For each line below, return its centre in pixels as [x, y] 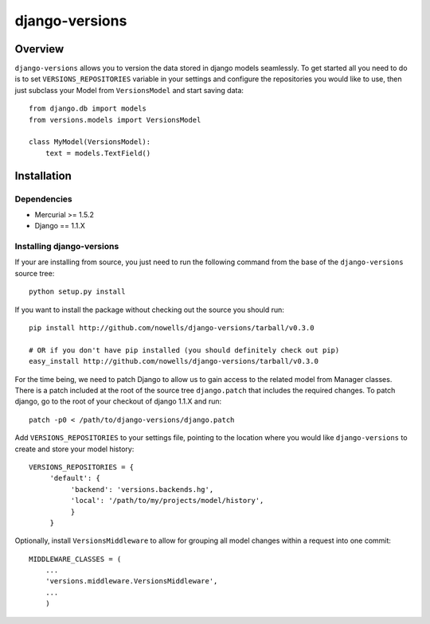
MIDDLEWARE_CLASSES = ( [75, 559]
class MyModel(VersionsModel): [90, 142]
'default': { [75, 478]
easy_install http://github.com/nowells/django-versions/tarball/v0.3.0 [174, 361]
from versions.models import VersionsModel [115, 120]
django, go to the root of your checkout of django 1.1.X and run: [118, 401]
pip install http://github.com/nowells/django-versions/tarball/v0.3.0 [172, 328]
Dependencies [44, 199]
